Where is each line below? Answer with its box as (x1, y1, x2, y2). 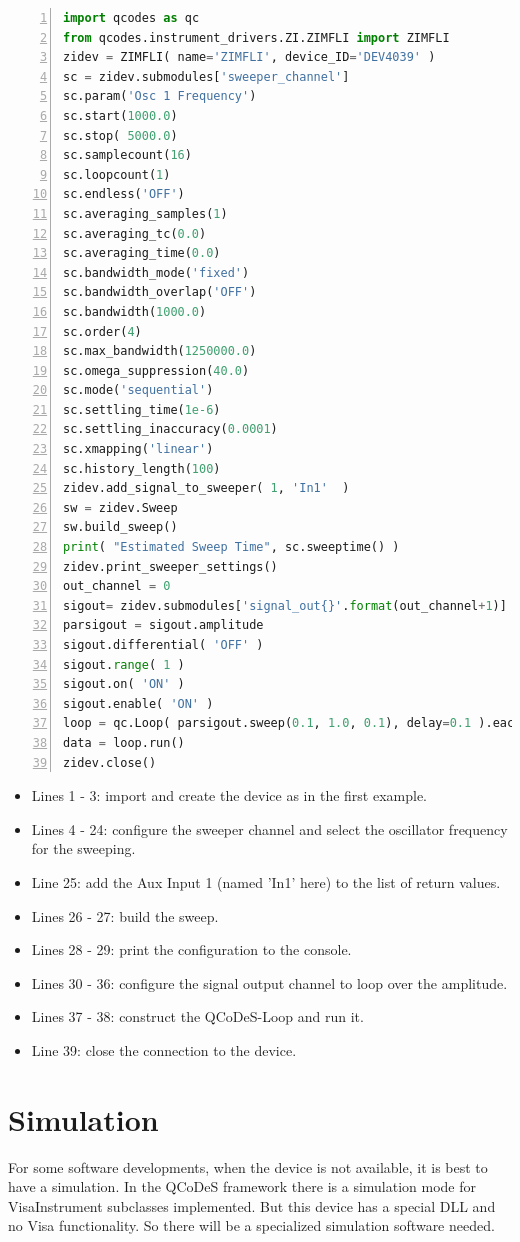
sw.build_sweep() (63, 520, 178, 535)
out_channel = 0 (63, 579, 171, 594)
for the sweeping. (31, 838, 136, 859)
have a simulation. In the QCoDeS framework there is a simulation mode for (8, 1176, 477, 1197)
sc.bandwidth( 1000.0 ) (63, 304, 207, 319)
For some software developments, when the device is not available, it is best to (8, 1156, 488, 1177)
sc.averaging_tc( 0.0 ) (63, 226, 207, 241)
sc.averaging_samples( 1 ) (63, 206, 228, 221)
